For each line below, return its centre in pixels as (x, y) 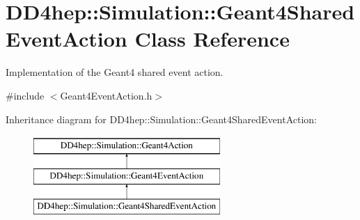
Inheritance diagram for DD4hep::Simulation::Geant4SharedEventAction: (161, 119)
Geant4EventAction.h (106, 95)
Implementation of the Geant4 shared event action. (115, 72)
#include (25, 95)
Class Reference (212, 39)
